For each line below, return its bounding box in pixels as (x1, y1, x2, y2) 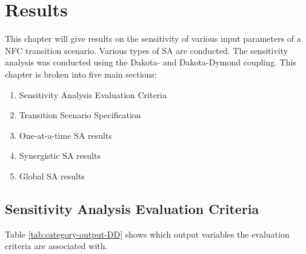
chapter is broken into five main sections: (5, 67, 157, 80)
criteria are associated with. (5, 239, 108, 252)
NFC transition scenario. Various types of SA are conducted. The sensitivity (5, 44, 288, 56)
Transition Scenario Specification (19, 109, 141, 121)
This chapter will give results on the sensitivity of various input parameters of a (5, 32, 301, 45)
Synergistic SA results (19, 149, 101, 162)
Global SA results (19, 169, 85, 182)
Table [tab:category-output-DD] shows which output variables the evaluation (5, 227, 290, 240)
